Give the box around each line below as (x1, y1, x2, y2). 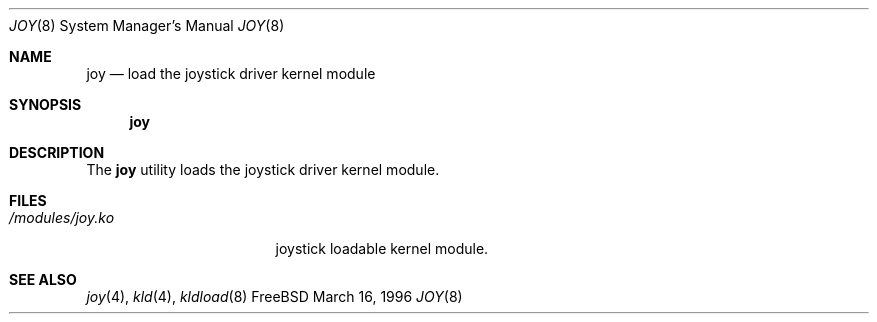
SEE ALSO (9, 271, 77, 288)
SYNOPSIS (9, 96, 82, 113)
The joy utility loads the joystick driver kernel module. (86, 161, 440, 178)
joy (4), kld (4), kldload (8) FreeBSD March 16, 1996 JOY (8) (86, 288, 463, 305)
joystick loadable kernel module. (275, 240, 489, 257)
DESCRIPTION (9, 144, 105, 161)
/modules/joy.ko (9, 209, 115, 226)
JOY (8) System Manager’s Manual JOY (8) (9, 17, 285, 34)
